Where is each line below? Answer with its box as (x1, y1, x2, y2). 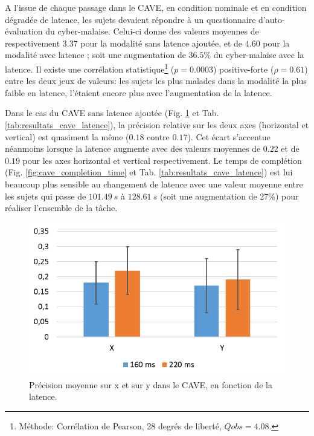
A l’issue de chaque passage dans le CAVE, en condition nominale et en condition (5, 1, 307, 13)
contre (147, 130, 170, 143)
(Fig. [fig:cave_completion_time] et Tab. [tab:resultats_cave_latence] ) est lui (5, 166, 293, 178)
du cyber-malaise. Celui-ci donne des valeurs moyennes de (45, 25, 259, 37)
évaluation (5, 25, 43, 37)
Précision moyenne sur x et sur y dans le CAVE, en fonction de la (29, 378, 272, 391)
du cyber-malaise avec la (213, 48, 304, 61)
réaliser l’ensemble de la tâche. (5, 201, 118, 214)
